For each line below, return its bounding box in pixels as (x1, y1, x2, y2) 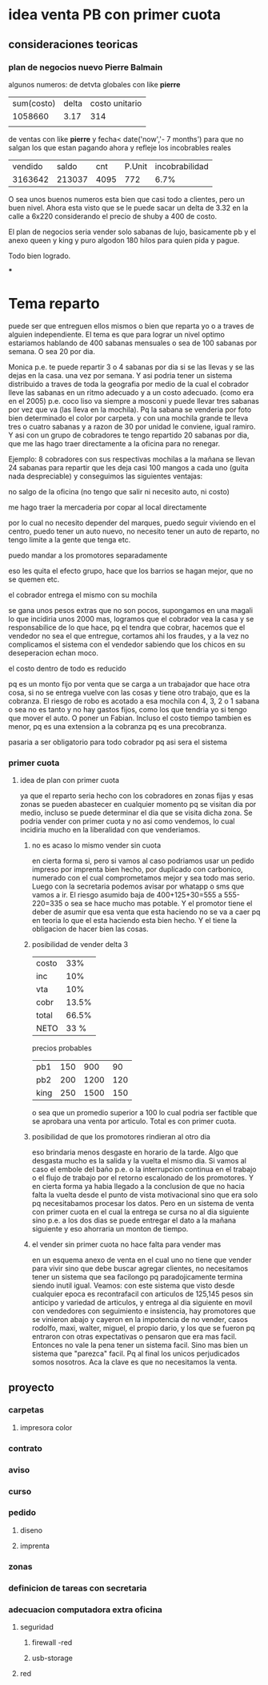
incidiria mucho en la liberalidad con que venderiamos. (19, 825, 201, 835)
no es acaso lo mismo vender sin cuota (31, 840, 162, 850)
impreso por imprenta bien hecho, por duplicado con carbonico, (31, 865, 243, 874)
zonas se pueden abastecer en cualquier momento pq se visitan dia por (19, 800, 257, 809)
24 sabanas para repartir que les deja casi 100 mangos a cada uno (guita (8, 462, 249, 472)
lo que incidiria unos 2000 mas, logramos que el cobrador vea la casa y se (8, 614, 254, 623)
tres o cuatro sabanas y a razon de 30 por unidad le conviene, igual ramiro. (8, 421, 256, 431)
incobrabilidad (154, 160, 210, 171)
